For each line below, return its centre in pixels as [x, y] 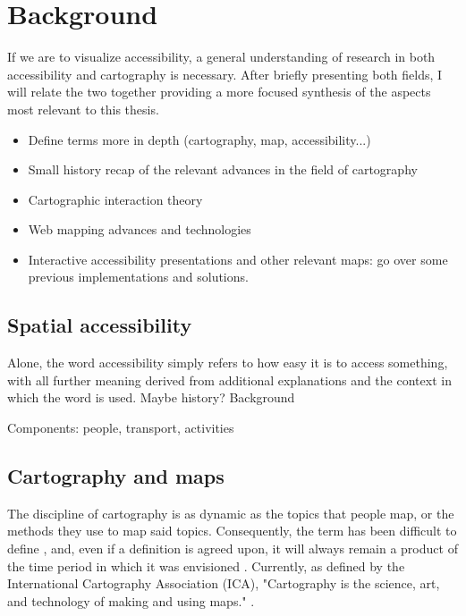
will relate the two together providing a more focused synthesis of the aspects [219, 92]
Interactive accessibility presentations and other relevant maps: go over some [238, 259]
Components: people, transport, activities [121, 428]
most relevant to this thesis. [83, 109]
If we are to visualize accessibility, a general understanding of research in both [221, 57]
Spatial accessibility [100, 325]
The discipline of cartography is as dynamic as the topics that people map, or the [231, 513]
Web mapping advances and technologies [140, 229]
